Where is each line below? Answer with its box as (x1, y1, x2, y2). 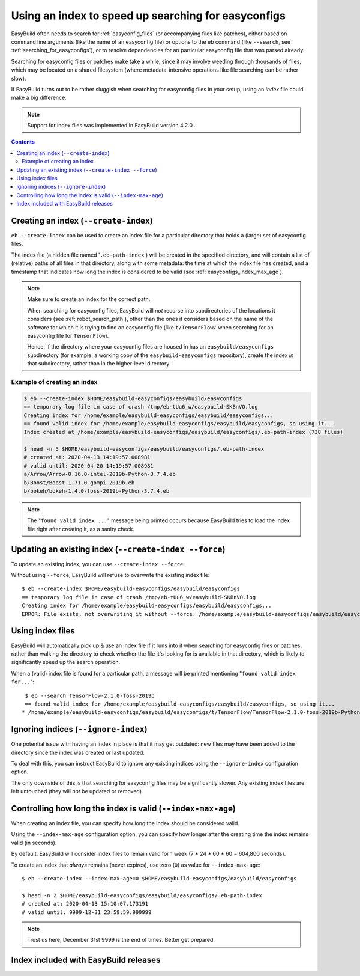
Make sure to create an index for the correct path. (27, 296, 151, 303)
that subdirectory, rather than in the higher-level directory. (27, 360, 171, 367)
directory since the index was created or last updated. (11, 749, 145, 756)
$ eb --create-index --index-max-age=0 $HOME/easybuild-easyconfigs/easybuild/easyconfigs (22, 875, 297, 882)
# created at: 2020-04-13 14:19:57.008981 (23, 454, 151, 461)
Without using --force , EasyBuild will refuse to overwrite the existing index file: (11, 572, 210, 579)
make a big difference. (11, 94, 67, 102)
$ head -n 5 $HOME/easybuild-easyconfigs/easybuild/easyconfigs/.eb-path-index (23, 445, 265, 453)
